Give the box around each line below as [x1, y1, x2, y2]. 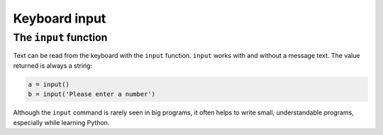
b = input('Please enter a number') [28, 90, 156, 98]
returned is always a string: [13, 61, 93, 70]
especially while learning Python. [13, 118, 110, 127]
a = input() [28, 80, 70, 88]
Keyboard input [13, 11, 106, 26]
